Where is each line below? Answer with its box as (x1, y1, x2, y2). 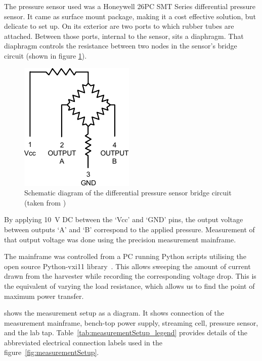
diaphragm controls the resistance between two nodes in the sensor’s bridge (4, 40, 237, 51)
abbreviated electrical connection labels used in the (4, 337, 162, 347)
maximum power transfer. (4, 290, 84, 301)
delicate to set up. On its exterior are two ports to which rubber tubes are (4, 21, 234, 31)
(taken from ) (24, 197, 66, 208)
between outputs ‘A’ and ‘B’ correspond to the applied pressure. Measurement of (4, 224, 255, 234)
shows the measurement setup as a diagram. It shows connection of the (4, 307, 224, 318)
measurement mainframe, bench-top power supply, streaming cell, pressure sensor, (4, 317, 258, 328)
